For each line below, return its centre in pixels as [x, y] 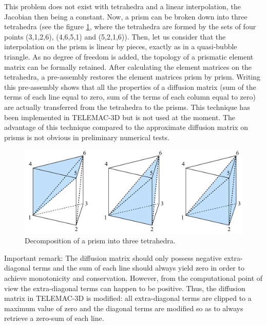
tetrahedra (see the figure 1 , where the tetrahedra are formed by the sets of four [130, 26]
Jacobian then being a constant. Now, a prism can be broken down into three [126, 16]
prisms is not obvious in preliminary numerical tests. [87, 137]
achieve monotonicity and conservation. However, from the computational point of [133, 278]
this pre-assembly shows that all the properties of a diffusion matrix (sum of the [130, 87]
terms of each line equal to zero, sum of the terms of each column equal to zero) [130, 97]
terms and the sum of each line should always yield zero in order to [139, 268]
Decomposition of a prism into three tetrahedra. [100, 241]
